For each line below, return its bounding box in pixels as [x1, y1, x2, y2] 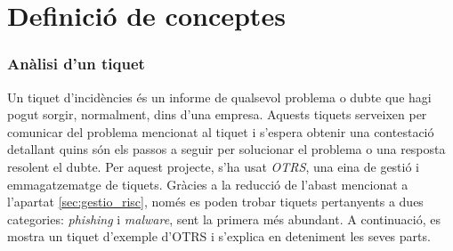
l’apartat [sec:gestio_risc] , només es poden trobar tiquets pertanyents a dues [7, 192, 424, 211]
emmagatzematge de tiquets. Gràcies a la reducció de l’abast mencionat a [7, 174, 409, 193]
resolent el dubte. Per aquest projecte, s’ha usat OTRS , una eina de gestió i [7, 157, 420, 175]
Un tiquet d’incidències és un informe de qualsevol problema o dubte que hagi [7, 87, 432, 106]
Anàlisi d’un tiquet [7, 53, 145, 75]
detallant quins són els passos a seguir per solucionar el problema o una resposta [7, 140, 446, 158]
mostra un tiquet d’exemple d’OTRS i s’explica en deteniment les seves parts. [7, 227, 431, 246]
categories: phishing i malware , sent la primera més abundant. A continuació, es [7, 209, 441, 228]
